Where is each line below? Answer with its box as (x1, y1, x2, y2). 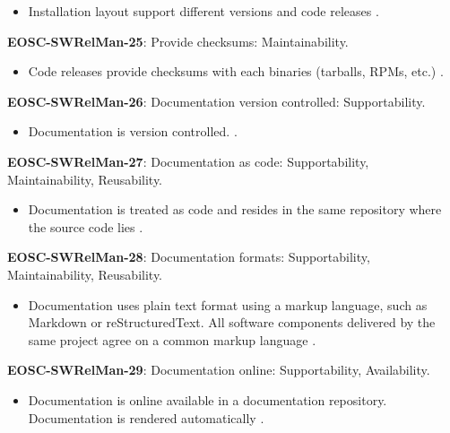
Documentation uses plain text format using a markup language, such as (28, 295, 428, 314)
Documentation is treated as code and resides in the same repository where (28, 200, 442, 219)
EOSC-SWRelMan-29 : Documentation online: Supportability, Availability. (7, 360, 430, 379)
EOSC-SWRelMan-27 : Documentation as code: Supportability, (7, 152, 369, 170)
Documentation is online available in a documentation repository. (28, 390, 387, 409)
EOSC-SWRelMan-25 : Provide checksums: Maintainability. (7, 31, 349, 50)
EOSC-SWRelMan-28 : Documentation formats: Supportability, (7, 247, 370, 266)
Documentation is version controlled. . (28, 122, 238, 141)
